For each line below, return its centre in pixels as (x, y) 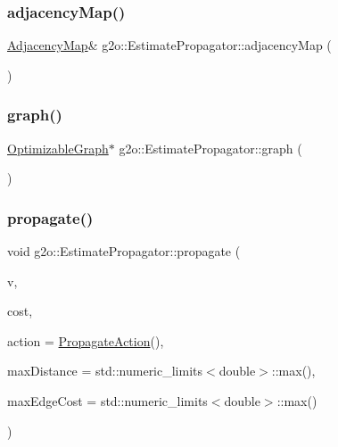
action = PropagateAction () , (86, 340)
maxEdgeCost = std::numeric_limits (107, 401)
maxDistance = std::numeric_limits (105, 371)
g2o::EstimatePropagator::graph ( (210, 148)
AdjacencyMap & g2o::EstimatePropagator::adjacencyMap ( (169, 45)
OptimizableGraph (58, 148)
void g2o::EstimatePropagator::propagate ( (124, 251)
